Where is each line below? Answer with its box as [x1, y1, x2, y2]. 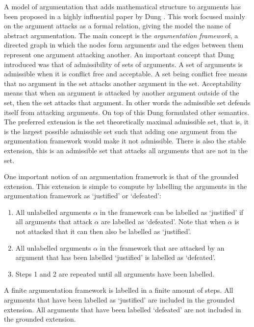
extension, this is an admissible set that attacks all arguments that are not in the [4, 145, 248, 155]
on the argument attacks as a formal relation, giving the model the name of [4, 21, 231, 31]
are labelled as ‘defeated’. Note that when [101, 216, 226, 227]
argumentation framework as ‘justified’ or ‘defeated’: [4, 190, 161, 201]
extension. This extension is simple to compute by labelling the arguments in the [4, 181, 247, 191]
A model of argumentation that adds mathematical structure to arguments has [4, 1, 241, 11]
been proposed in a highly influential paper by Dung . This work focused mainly [4, 11, 245, 21]
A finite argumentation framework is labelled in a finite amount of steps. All [4, 285, 233, 295]
